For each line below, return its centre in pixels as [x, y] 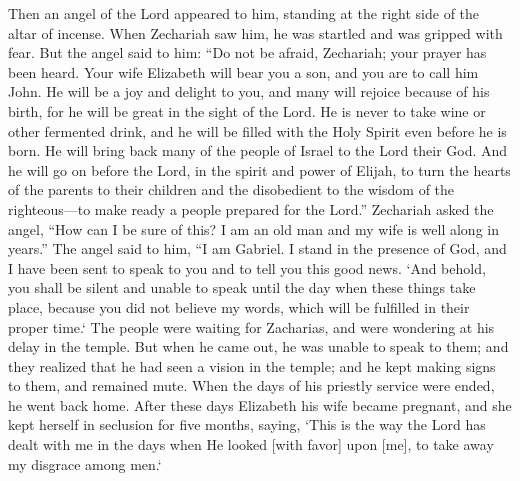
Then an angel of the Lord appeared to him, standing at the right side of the [244, 13]
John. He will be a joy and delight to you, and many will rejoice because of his [249, 91]
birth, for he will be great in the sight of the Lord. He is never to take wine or [247, 110]
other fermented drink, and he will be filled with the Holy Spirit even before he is [257, 130]
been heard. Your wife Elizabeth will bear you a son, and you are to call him [243, 71]
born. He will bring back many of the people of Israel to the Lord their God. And [258, 150]
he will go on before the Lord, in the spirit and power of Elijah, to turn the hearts [259, 169]
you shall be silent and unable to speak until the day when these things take [242, 287]
